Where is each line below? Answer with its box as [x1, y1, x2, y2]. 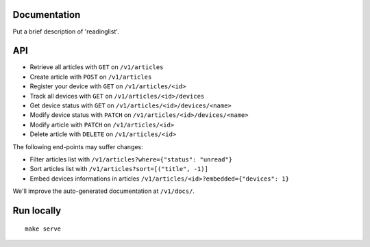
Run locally [12, 205, 62, 216]
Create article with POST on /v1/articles [29, 73, 152, 81]
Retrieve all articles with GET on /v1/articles [29, 63, 164, 71]
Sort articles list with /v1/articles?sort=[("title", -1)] [29, 165, 209, 173]
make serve [25, 224, 62, 233]
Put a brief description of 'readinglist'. [12, 27, 119, 36]
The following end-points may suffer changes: [12, 142, 143, 151]
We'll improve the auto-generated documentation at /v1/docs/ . [12, 187, 195, 195]
